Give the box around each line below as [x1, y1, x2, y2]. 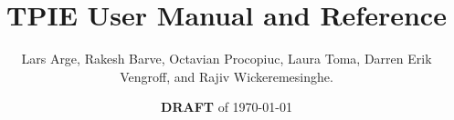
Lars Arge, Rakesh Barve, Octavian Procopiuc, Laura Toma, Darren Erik [21, 49, 432, 68]
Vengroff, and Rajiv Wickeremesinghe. [120, 66, 333, 85]
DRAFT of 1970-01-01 [161, 97, 292, 116]
